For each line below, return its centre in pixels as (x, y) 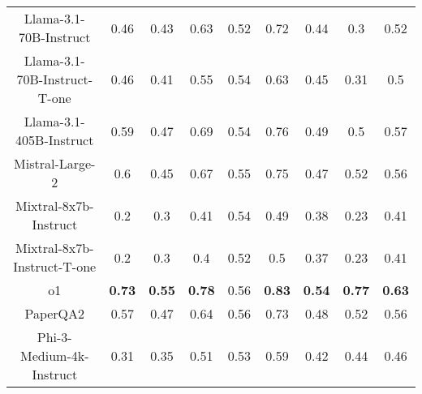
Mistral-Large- (55, 163)
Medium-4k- (55, 355)
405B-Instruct (55, 140)
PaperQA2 (55, 313)
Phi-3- (54, 337)
